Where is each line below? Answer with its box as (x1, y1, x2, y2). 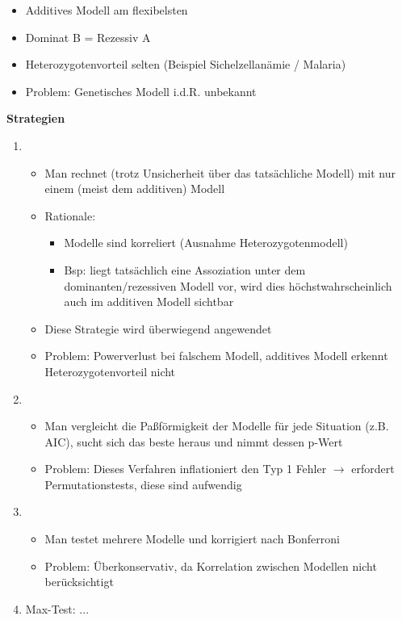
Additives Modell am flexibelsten (25, 2, 188, 18)
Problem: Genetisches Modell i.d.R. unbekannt (25, 82, 257, 99)
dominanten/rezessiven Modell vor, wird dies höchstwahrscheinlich (64, 277, 392, 294)
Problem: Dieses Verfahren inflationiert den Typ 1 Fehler (44, 460, 327, 477)
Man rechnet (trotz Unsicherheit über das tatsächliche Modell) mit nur (44, 164, 396, 181)
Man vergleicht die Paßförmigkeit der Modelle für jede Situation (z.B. (44, 417, 389, 434)
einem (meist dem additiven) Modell (44, 180, 225, 197)
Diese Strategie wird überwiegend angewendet (44, 320, 272, 337)
